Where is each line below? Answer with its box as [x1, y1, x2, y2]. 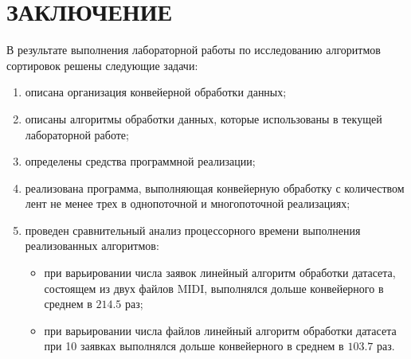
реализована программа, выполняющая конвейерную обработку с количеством [25, 179, 405, 196]
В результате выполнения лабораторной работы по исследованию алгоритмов [6, 41, 381, 58]
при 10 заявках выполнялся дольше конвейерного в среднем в [44, 338, 344, 354]
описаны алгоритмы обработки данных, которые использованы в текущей [25, 110, 382, 127]
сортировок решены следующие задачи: [6, 57, 198, 73]
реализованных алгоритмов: [25, 237, 159, 254]
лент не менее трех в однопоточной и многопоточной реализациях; [25, 195, 350, 212]
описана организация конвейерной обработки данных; [25, 84, 287, 100]
